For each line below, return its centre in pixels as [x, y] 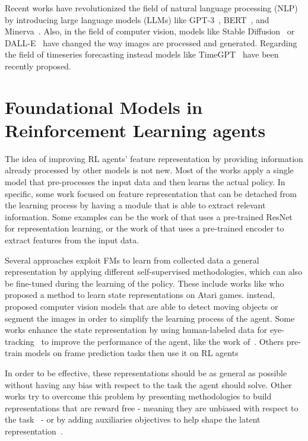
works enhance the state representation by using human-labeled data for [136, 330]
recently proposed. [38, 66]
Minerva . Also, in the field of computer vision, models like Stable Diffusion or [150, 31]
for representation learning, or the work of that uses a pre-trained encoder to [145, 228]
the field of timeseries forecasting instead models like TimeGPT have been [142, 54]
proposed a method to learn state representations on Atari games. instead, [140, 295]
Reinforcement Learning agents [135, 130]
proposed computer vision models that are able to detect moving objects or [142, 306]
